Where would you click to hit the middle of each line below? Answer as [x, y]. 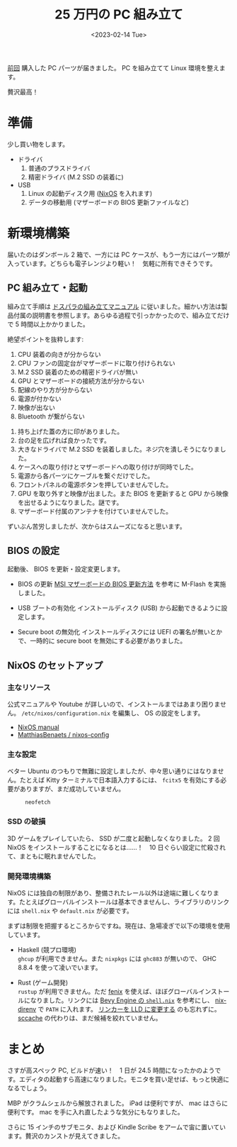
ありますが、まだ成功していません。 [72, 789]
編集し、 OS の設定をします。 [161, 713]
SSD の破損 [27, 821]
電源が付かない [39, 399]
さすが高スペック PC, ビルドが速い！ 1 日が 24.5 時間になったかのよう [111, 1070]
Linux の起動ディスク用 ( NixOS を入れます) [90, 193]
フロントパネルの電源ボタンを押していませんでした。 [95, 484]
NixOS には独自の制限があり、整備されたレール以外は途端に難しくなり [110, 893]
